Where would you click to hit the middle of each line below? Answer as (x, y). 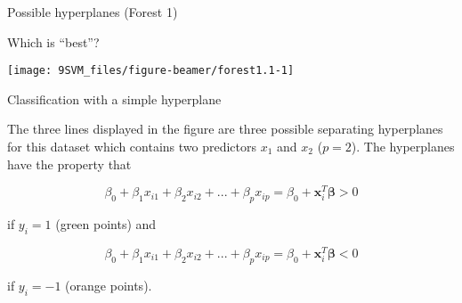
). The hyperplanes (403, 147)
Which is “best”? (53, 41)
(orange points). (109, 285)
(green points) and (106, 224)
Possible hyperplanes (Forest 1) (93, 12)
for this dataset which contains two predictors (132, 147)
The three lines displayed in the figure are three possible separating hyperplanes (225, 129)
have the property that (69, 164)
